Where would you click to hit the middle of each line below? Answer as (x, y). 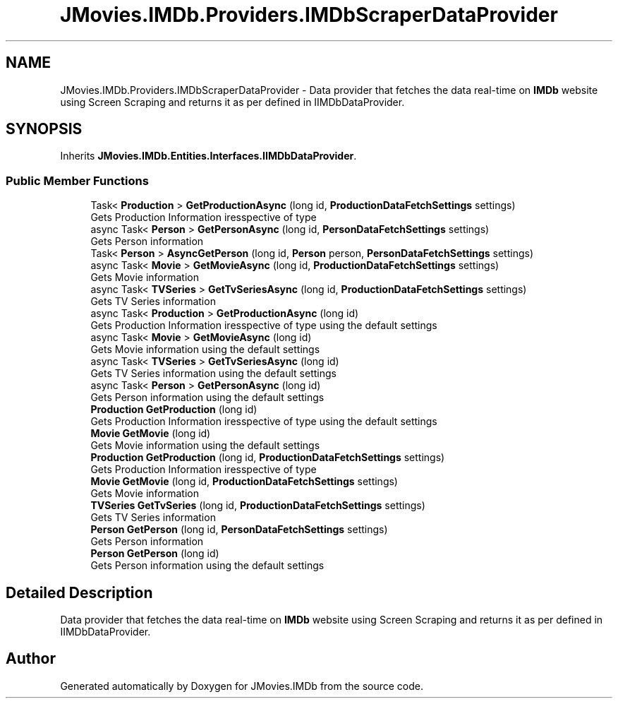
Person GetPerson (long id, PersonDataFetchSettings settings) (239, 530)
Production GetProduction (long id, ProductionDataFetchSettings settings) (268, 458)
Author (31, 659)
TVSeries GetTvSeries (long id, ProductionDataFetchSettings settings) (258, 506)
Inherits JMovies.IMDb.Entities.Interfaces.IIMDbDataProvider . (208, 156)
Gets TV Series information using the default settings (213, 374)
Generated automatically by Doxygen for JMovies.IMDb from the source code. (242, 686)
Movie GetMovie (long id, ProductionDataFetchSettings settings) (244, 482)
